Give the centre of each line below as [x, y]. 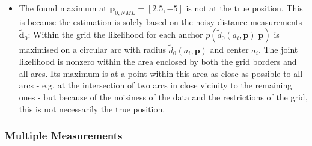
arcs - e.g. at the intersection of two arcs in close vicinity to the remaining [155, 85]
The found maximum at [63, 8]
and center [229, 50]
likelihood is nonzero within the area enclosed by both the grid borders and [158, 62]
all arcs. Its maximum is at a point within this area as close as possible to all [161, 73]
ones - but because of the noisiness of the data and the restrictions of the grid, [163, 96]
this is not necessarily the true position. [92, 108]
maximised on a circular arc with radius [92, 50]
